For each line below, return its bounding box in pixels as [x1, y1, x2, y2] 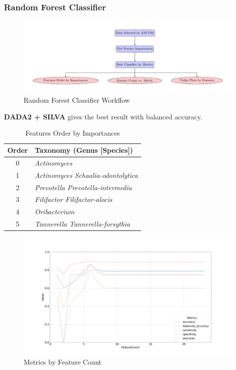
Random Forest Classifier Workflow [24, 95, 130, 105]
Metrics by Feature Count [24, 357, 102, 367]
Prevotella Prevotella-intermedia [34, 182, 132, 192]
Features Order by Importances [25, 128, 120, 138]
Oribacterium [34, 206, 75, 217]
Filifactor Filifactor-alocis [34, 194, 113, 204]
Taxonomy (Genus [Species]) [34, 145, 133, 155]
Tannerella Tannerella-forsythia [34, 219, 130, 229]
